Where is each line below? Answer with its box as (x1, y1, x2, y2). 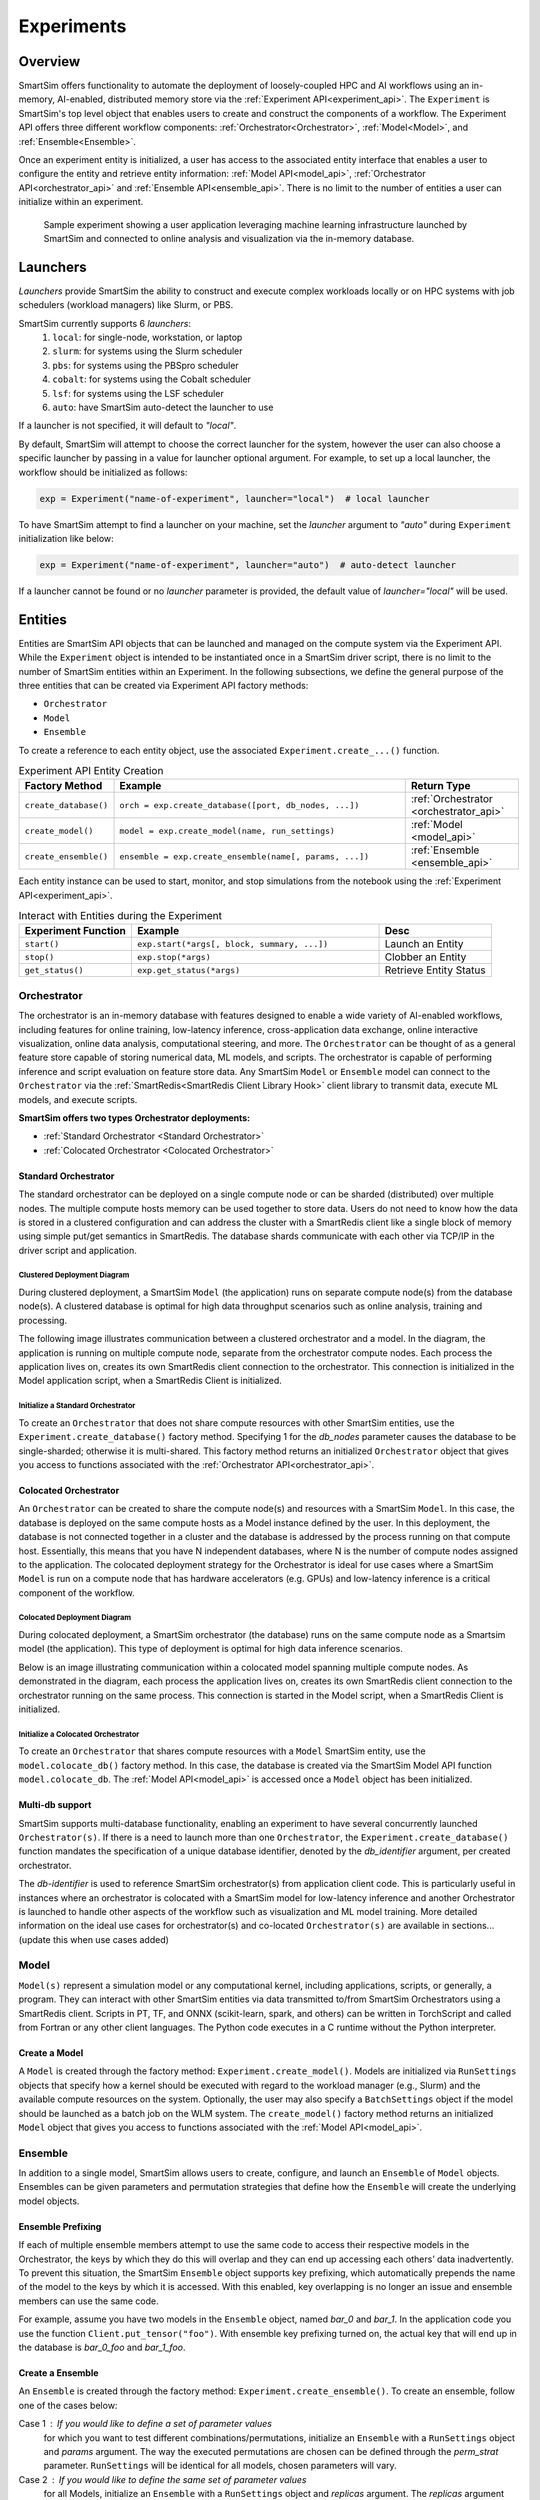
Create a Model (18, 2046, 84, 2059)
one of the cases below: (18, 2399, 118, 2411)
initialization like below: (18, 532, 114, 544)
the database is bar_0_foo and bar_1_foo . (18, 2341, 186, 2353)
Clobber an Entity (384, 950, 467, 964)
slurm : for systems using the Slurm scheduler (52, 345, 243, 357)
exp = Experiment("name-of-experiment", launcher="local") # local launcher (39, 493, 430, 504)
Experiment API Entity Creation (18, 764, 164, 778)
